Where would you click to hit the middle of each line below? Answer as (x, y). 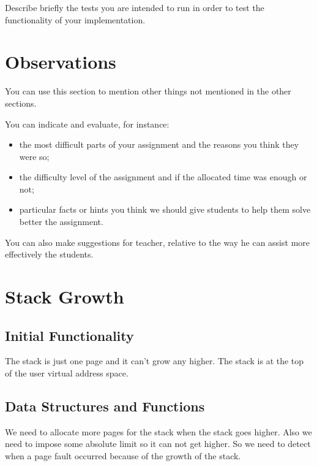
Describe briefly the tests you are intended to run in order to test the (135, 7)
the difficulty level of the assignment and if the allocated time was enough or (163, 177)
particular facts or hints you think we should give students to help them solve (165, 209)
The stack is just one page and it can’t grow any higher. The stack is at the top (155, 361)
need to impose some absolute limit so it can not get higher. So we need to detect (158, 444)
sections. (21, 103)
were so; (34, 156)
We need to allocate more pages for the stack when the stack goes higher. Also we (158, 431)
